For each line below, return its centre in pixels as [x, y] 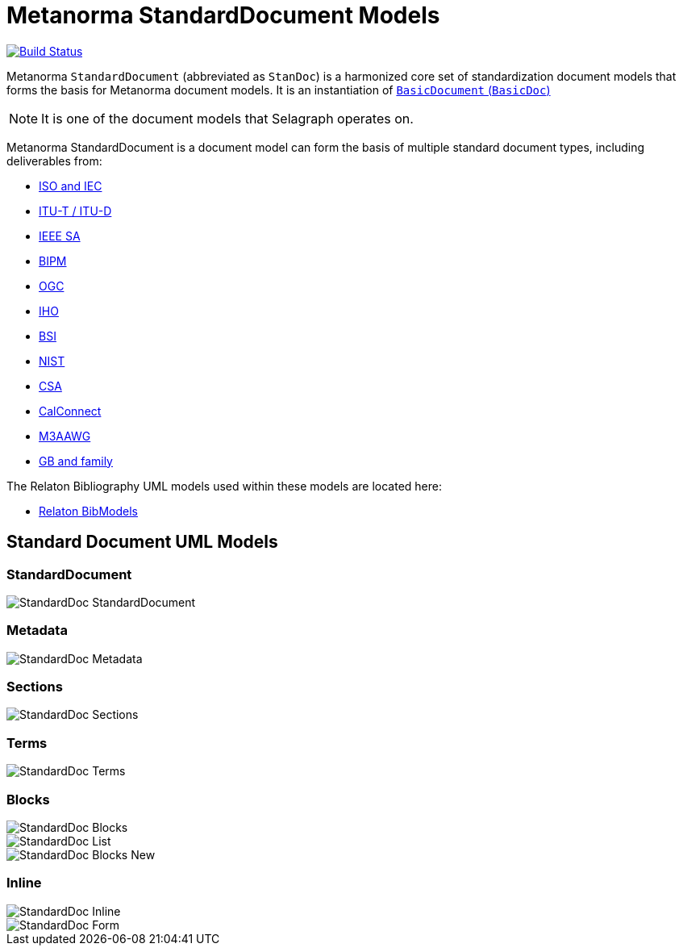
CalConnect [70, 411]
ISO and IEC [71, 186]
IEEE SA [60, 236]
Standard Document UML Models [142, 542]
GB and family [76, 461]
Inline [24, 883]
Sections [35, 687]
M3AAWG [65, 436]
